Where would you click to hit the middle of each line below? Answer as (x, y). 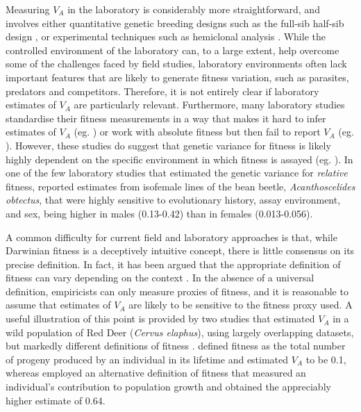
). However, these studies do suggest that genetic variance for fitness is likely (168, 145)
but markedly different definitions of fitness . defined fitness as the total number (176, 346)
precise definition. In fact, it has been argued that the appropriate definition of (173, 264)
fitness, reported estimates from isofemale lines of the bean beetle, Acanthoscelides (180, 186)
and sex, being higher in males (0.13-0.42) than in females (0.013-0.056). (159, 213)
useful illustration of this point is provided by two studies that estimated (160, 319)
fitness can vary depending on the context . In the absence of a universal (160, 278)
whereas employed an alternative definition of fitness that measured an (156, 373)
